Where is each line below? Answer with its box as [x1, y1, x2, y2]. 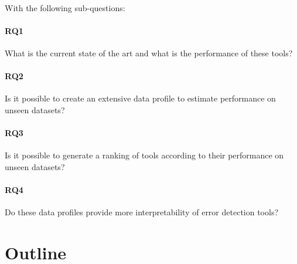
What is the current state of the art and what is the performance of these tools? [5, 46, 293, 59]
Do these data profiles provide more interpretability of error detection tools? [5, 206, 279, 218]
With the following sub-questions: [5, 1, 125, 13]
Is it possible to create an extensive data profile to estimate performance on [5, 92, 276, 104]
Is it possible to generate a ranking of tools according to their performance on [5, 149, 284, 161]
